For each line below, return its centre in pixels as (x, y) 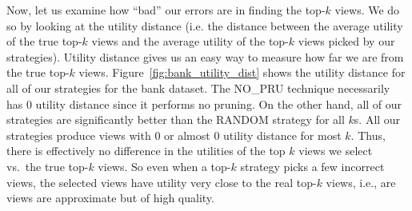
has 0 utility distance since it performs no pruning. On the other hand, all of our (204, 104)
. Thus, (368, 135)
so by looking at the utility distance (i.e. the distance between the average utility (205, 25)
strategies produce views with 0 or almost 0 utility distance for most (174, 135)
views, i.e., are (361, 182)
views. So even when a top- (164, 166)
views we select (336, 151)
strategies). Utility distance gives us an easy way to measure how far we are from (205, 56)
